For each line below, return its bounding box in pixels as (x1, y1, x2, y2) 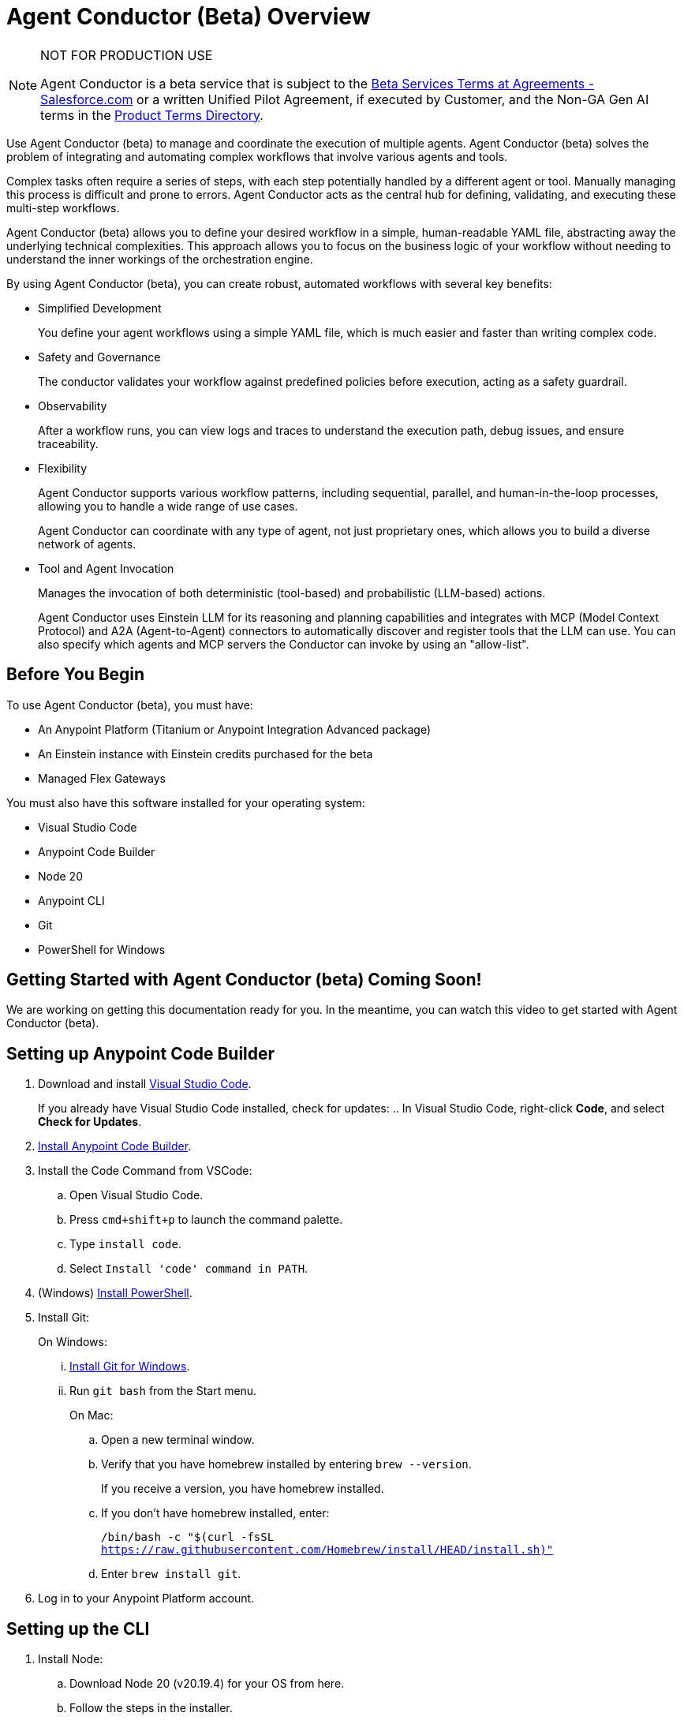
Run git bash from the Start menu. (69, 1384, 257, 1398)
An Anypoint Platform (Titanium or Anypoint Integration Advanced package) (38, 722, 432, 736)
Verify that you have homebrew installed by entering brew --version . (101, 1457, 472, 1471)
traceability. (38, 436, 99, 451)
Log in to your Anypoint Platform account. (38, 1591, 255, 1606)
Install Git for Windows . (69, 1359, 190, 1374)
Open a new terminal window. (101, 1433, 255, 1447)
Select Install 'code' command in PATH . (69, 1262, 308, 1276)
